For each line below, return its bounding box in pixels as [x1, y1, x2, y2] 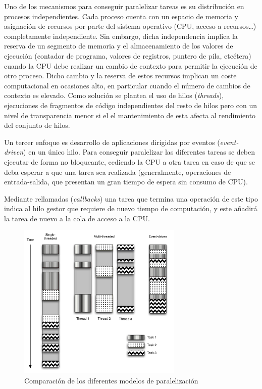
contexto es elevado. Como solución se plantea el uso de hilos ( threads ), [4, 90, 224, 101]
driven [4, 147, 24, 157]
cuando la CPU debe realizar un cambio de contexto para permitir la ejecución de [4, 60, 257, 71]
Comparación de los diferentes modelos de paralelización [24, 375, 198, 385]
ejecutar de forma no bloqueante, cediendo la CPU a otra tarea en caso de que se [4, 156, 255, 167]
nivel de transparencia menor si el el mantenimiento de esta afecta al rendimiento [4, 110, 256, 120]
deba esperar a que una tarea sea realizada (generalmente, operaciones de [4, 166, 231, 177]
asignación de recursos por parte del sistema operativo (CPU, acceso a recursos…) [4, 21, 256, 31]
